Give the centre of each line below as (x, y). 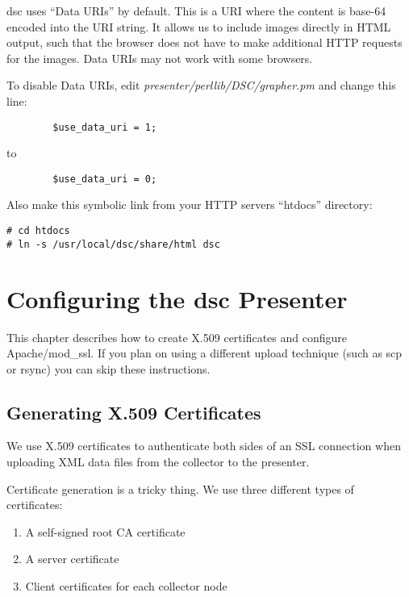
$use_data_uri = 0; (105, 179)
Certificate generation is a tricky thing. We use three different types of (180, 488)
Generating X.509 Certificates (134, 412)
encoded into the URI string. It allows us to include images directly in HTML (199, 26)
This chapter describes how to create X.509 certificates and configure (177, 337)
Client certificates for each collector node (126, 586)
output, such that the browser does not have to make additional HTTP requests (204, 42)
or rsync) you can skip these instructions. (109, 368)
